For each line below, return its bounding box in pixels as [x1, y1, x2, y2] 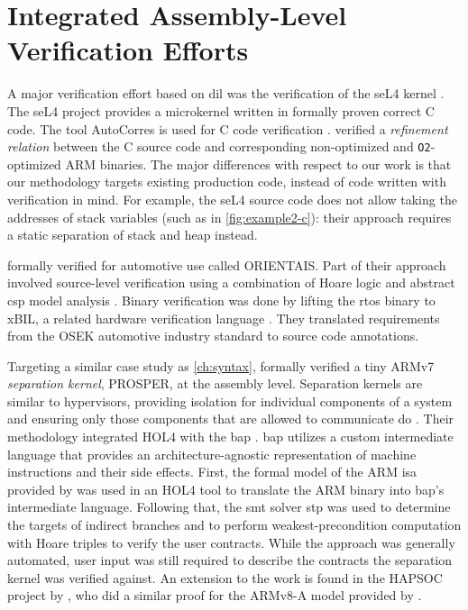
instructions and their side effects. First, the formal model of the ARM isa [7, 462, 418, 481]
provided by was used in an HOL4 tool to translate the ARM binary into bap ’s [7, 479, 445, 498]
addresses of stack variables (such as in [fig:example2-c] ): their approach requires [7, 207, 452, 226]
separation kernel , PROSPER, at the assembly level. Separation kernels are [7, 374, 423, 393]
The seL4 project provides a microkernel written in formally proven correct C [7, 101, 435, 120]
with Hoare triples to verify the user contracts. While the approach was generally [7, 533, 455, 551]
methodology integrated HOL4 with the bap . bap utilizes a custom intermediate [7, 427, 454, 446]
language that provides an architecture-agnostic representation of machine [7, 444, 417, 463]
